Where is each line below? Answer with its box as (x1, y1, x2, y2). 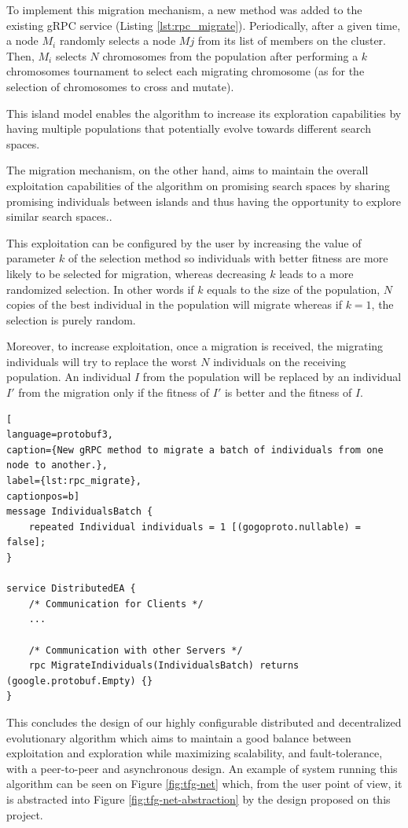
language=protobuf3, (6, 429, 114, 441)
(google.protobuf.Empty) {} (6, 675, 153, 687)
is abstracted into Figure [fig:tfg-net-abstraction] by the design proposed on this (6, 790, 391, 807)
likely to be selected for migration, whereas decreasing (6, 265, 266, 281)
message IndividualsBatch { (6, 506, 153, 518)
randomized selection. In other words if (6, 280, 194, 297)
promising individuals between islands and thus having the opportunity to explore (6, 192, 401, 209)
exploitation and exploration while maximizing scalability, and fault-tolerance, (6, 745, 383, 761)
